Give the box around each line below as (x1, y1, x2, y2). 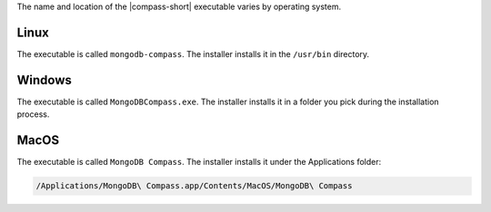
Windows (16, 72, 72, 88)
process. (16, 109, 50, 120)
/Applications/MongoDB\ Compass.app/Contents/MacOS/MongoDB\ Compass (35, 181, 353, 191)
